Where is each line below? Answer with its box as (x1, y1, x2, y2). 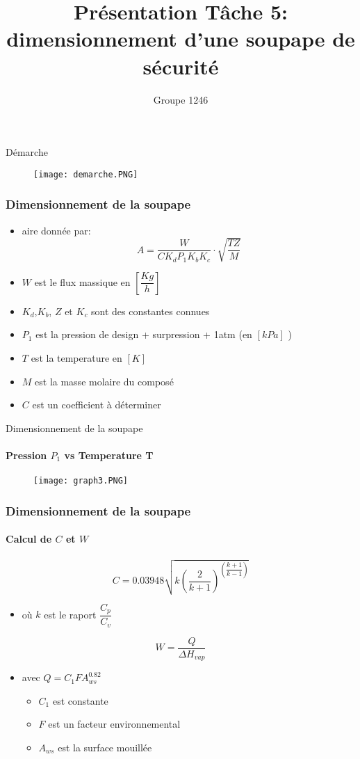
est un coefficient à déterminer (32, 397, 161, 412)
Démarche (6, 145, 48, 159)
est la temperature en (31, 351, 122, 365)
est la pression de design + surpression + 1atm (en (35, 327, 252, 342)
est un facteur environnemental (48, 717, 181, 731)
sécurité (142, 51, 219, 80)
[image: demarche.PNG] (33, 169, 138, 179)
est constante (52, 693, 108, 708)
